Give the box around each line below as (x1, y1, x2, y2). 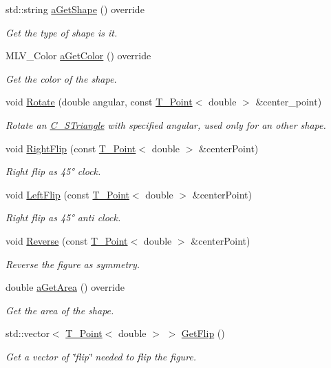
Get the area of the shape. (6, 303, 114, 317)
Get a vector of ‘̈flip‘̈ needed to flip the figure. (6, 349, 197, 363)
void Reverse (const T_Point (6, 233, 128, 247)
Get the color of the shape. (6, 71, 117, 85)
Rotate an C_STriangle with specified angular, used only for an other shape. (6, 117, 326, 132)
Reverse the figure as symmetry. (6, 256, 140, 271)
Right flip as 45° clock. (6, 164, 101, 178)
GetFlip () (181, 326, 225, 340)
